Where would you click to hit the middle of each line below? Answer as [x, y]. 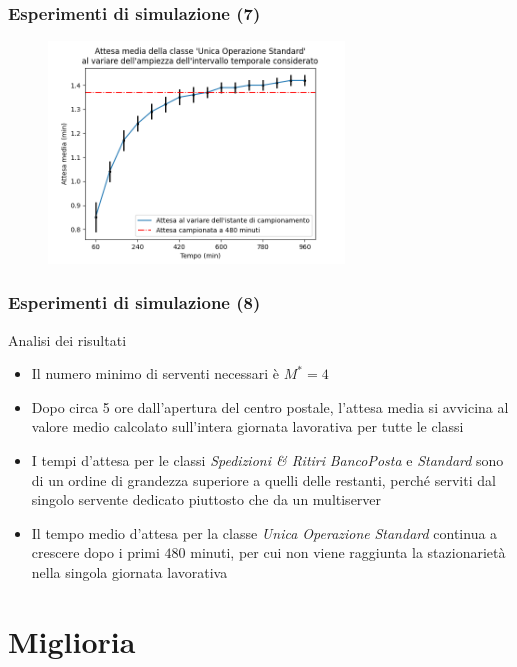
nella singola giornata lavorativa [129, 571]
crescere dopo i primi [95, 552]
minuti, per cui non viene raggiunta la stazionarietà [348, 552]
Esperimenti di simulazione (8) [134, 302]
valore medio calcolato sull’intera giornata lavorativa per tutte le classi [247, 426]
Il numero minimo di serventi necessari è [155, 373]
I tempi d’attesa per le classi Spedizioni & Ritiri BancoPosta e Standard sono [267, 460]
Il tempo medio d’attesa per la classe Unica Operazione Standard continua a [264, 532]
